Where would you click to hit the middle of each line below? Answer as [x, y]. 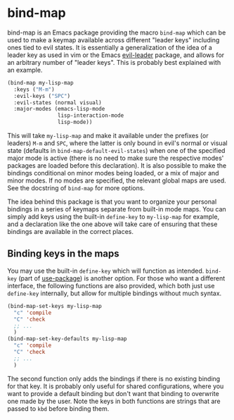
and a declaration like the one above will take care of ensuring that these [112, 224]
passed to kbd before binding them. [58, 408]
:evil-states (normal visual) [58, 103]
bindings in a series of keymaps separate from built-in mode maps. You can [117, 209]
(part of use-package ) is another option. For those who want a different [122, 278]
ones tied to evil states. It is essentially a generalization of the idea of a [110, 47]
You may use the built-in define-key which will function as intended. [106, 271]
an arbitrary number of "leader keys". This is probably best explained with [114, 62]
